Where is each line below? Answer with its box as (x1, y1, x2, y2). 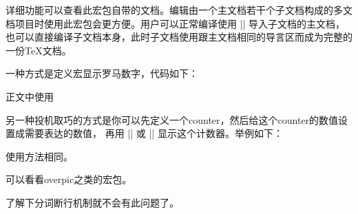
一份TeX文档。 (6, 43, 72, 57)
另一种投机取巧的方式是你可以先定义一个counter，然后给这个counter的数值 (6, 112, 339, 127)
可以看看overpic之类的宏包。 (6, 172, 132, 186)
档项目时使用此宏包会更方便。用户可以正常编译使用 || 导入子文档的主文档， (6, 16, 346, 30)
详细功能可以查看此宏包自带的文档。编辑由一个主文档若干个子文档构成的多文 (6, 3, 352, 17)
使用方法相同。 (6, 149, 73, 163)
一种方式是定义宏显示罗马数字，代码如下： (6, 66, 198, 81)
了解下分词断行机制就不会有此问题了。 (6, 195, 179, 209)
